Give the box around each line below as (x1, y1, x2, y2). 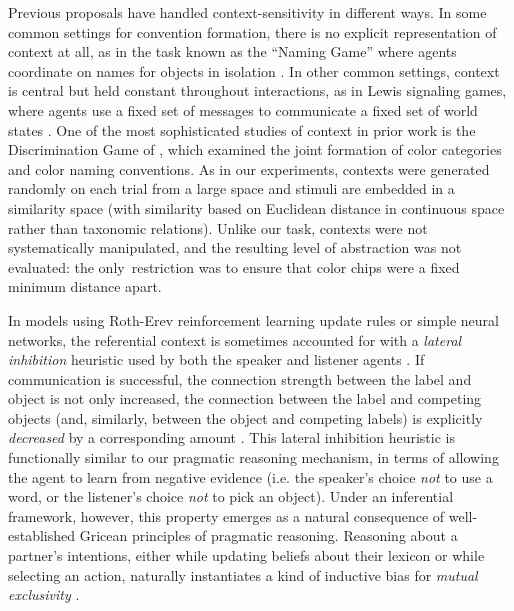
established (8, 525, 76, 546)
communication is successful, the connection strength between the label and (8, 368, 472, 389)
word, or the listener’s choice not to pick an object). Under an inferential (8, 486, 454, 507)
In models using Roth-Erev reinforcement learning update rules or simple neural (8, 309, 499, 330)
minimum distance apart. (8, 276, 162, 297)
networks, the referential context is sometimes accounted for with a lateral (8, 329, 462, 350)
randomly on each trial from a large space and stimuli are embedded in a (8, 178, 455, 199)
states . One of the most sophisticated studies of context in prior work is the (8, 119, 476, 140)
